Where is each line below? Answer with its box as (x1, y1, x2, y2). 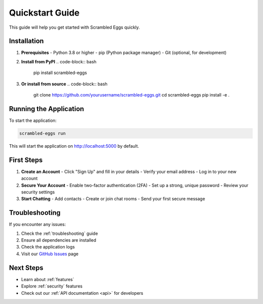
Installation (9, 37, 44, 45)
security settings (21, 189, 55, 195)
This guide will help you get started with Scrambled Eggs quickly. (9, 24, 140, 30)
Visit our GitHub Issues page (21, 251, 79, 257)
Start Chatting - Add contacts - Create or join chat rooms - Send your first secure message (21, 196, 206, 202)
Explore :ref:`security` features (21, 283, 83, 289)
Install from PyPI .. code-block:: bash (21, 58, 97, 64)
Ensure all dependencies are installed (21, 237, 96, 243)
